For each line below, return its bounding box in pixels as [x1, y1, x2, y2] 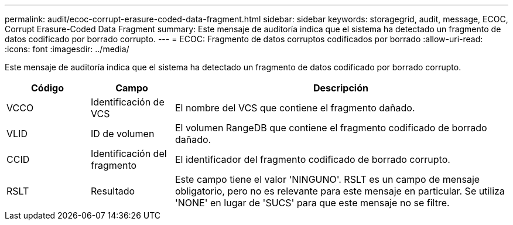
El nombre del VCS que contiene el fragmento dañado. [175, 102, 415, 114]
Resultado [90, 185, 135, 197]
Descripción [313, 82, 368, 94]
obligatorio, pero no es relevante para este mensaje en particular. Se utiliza [175, 185, 505, 197]
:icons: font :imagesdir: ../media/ [5, 44, 129, 54]
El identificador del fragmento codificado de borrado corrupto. [175, 154, 450, 165]
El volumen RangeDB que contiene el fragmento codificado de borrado [175, 122, 487, 134]
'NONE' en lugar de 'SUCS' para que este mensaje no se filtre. [175, 197, 450, 209]
